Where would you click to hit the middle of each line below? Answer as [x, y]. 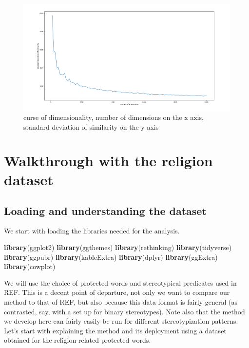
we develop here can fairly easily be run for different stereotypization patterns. [121, 321]
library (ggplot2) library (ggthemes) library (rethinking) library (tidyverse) [118, 247]
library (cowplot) [30, 266]
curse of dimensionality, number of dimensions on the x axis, [114, 117]
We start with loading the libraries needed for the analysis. [92, 231]
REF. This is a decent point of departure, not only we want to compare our [117, 292]
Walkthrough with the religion [108, 160]
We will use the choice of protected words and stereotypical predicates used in [120, 282]
